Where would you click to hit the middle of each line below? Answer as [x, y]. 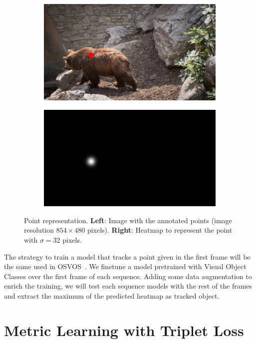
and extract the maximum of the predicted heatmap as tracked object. [112, 296]
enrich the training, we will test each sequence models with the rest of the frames [128, 286]
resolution [39, 230]
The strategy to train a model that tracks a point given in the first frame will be [127, 256]
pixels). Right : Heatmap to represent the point [160, 230]
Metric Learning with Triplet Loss [124, 330]
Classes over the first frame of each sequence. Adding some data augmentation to [128, 276]
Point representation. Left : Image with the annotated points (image [128, 220]
